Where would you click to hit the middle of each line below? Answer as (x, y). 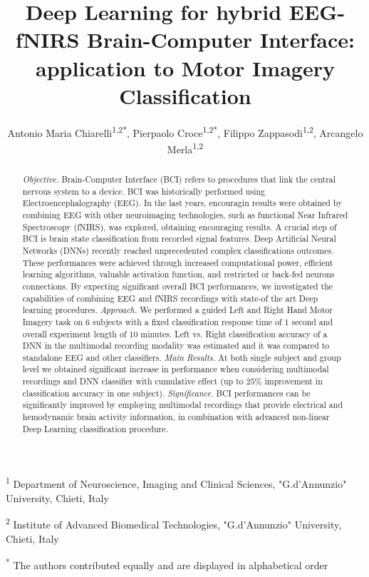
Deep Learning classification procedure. (95, 428)
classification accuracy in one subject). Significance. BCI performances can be (166, 393)
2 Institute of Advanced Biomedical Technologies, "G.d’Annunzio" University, (174, 523)
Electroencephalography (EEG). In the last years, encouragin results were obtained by (182, 203)
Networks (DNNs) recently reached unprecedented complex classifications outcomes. (178, 250)
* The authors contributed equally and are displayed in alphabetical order (167, 564)
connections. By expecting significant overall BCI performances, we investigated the (178, 286)
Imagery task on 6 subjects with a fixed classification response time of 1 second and (178, 321)
